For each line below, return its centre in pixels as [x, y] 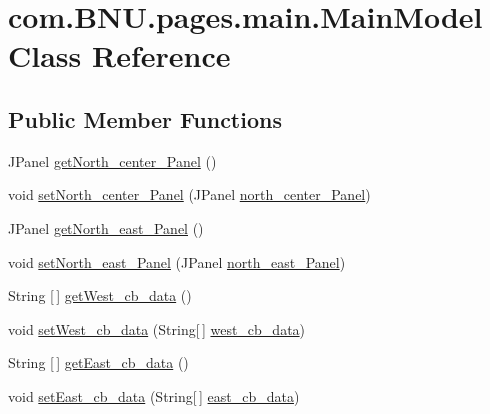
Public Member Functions [145, 118]
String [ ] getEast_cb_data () [98, 362]
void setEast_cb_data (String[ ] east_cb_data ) [154, 395]
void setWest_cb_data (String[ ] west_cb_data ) [157, 328]
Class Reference [119, 55]
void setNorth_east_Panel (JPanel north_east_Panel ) [177, 261]
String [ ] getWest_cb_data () [100, 295]
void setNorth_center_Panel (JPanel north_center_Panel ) [189, 194]
